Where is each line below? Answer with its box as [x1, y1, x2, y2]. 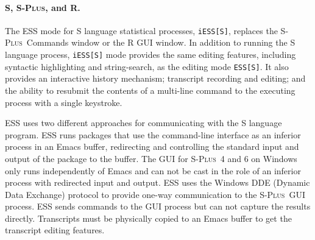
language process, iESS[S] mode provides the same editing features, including [5, 48, 296, 61]
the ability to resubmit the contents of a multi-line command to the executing [5, 83, 296, 96]
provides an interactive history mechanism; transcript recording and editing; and [5, 72, 306, 85]
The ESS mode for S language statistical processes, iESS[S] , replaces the [5, 24, 278, 37]
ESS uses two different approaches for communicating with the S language [5, 116, 282, 129]
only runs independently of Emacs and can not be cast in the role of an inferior [5, 164, 301, 177]
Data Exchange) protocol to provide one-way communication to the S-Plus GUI [5, 188, 305, 200]
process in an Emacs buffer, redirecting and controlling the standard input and [5, 140, 299, 153]
